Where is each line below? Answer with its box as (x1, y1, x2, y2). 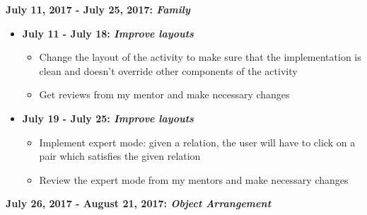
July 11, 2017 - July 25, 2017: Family (6, 2, 190, 16)
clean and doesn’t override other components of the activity (39, 63, 298, 78)
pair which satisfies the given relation (39, 149, 201, 163)
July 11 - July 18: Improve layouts (22, 25, 194, 40)
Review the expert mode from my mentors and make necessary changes (39, 172, 349, 187)
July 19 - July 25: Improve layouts (22, 110, 194, 125)
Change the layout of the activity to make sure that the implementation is (39, 50, 361, 64)
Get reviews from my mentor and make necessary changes (39, 87, 290, 102)
